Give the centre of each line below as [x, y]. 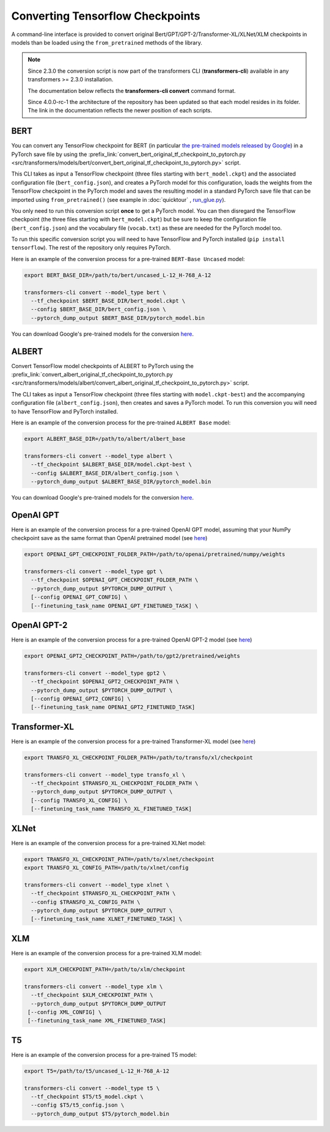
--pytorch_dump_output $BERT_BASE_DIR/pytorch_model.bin [118, 318]
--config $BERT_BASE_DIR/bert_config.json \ [98, 309]
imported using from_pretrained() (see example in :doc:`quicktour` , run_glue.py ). [119, 199]
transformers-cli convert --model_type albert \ [98, 456]
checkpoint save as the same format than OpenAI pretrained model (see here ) [109, 538]
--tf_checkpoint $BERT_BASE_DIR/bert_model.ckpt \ [108, 301]
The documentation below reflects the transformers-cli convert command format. [132, 91]
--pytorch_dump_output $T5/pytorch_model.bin [100, 1114]
